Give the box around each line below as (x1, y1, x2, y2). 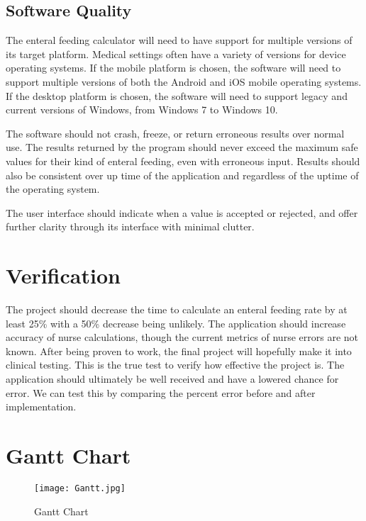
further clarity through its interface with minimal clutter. (6, 219, 255, 234)
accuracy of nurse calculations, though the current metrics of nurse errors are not (6, 330, 358, 344)
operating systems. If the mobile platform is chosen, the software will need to (6, 60, 341, 75)
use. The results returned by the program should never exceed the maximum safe (6, 140, 358, 155)
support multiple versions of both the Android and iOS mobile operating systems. (6, 74, 362, 89)
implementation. (6, 399, 77, 414)
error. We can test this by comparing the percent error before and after (6, 385, 316, 400)
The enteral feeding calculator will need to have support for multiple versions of (6, 33, 353, 47)
